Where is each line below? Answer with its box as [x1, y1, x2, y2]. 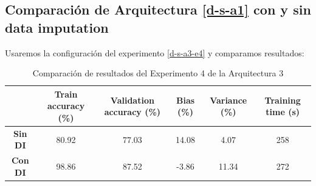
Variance [210, 93, 247, 106]
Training [264, 93, 301, 106]
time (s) [266, 105, 300, 118]
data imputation [5, 18, 109, 36]
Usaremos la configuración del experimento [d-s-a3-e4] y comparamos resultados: [5, 46, 304, 59]
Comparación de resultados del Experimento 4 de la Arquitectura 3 [32, 67, 284, 79]
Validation [110, 93, 154, 106]
